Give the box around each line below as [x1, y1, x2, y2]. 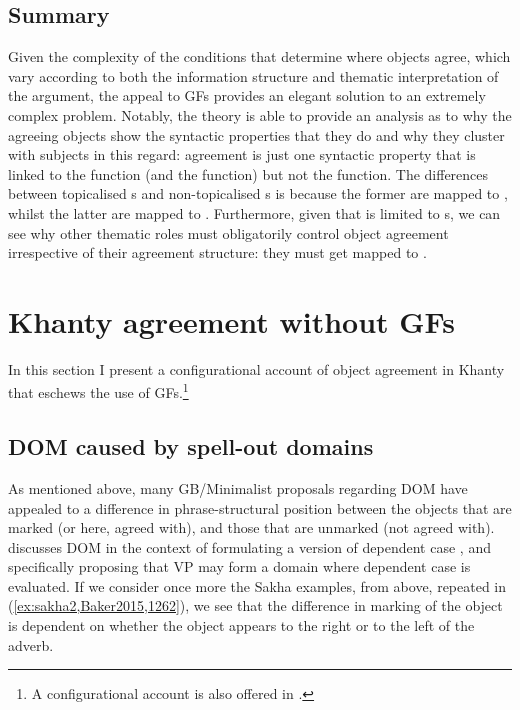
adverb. [8, 634, 54, 655]
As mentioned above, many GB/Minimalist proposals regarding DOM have [8, 477, 468, 498]
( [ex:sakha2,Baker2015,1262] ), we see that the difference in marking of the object [8, 595, 503, 616]
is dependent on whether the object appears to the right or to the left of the [8, 615, 475, 636]
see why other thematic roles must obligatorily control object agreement [8, 222, 449, 243]
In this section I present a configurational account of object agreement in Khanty [8, 358, 505, 379]
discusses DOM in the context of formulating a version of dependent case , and [8, 536, 491, 557]
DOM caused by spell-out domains [8, 431, 374, 462]
